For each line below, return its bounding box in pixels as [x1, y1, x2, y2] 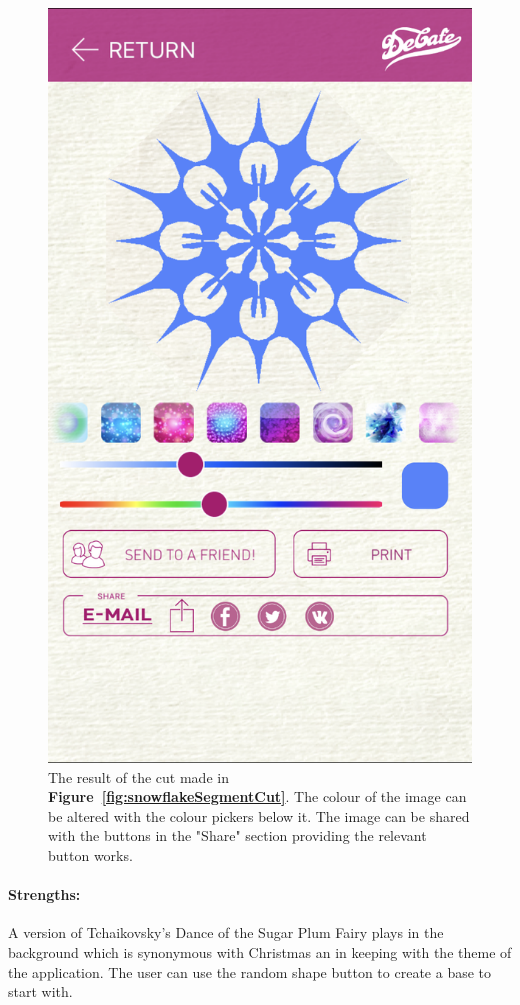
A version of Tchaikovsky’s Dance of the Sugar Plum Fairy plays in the [8, 922, 444, 943]
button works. [48, 845, 133, 866]
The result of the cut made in [48, 766, 229, 787]
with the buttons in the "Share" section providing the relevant [48, 825, 427, 846]
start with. [8, 981, 73, 1002]
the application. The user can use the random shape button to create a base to [8, 961, 492, 982]
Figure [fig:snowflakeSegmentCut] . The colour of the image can [48, 786, 467, 807]
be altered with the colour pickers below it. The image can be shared [48, 805, 470, 826]
